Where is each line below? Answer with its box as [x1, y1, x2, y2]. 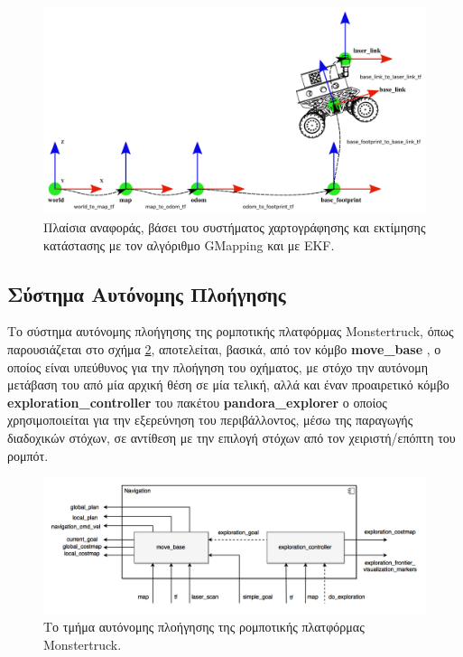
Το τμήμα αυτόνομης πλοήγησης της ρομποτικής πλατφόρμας [43, 617, 365, 636]
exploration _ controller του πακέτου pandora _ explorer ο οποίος [7, 392, 387, 411]
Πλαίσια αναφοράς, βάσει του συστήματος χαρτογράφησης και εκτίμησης [43, 217, 426, 236]
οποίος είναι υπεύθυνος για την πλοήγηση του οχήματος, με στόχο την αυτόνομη [7, 357, 428, 376]
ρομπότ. [7, 446, 49, 465]
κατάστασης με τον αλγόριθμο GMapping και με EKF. [43, 235, 335, 254]
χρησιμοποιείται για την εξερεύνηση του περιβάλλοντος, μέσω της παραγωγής [7, 410, 413, 429]
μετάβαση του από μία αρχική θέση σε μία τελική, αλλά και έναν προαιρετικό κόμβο [7, 375, 449, 394]
